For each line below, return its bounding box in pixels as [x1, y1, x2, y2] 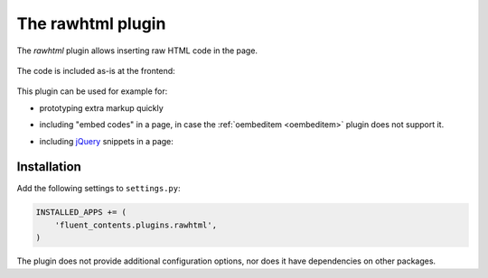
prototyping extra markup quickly [39, 102, 164, 113]
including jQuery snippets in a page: [39, 135, 174, 146]
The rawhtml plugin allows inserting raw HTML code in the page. [16, 45, 258, 56]
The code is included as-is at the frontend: [16, 65, 175, 76]
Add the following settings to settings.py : [16, 183, 181, 194]
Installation [16, 159, 81, 175]
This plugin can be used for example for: [16, 86, 168, 97]
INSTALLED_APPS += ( [35, 208, 127, 218]
